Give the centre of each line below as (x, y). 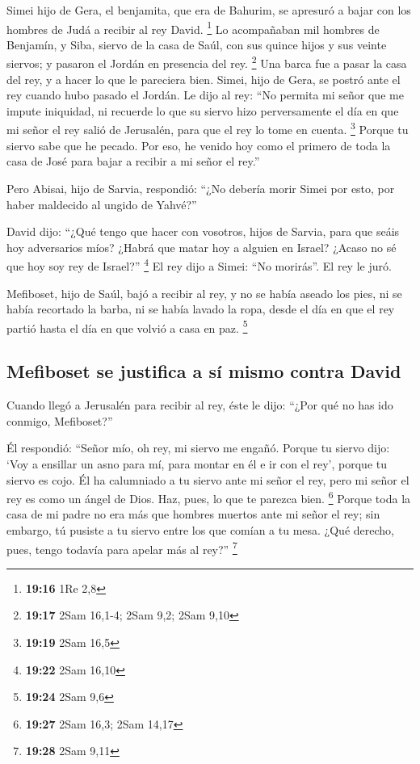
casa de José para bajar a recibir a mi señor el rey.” (133, 161)
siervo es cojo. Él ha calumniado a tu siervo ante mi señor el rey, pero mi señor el (208, 479)
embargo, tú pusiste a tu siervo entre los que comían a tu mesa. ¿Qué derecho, (200, 529)
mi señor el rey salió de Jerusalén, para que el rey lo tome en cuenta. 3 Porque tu (208, 128)
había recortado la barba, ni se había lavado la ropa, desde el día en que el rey (201, 309)
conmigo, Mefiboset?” (60, 420)
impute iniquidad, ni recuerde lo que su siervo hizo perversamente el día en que (203, 110)
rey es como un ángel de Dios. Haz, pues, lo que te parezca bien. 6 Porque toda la (209, 497)
